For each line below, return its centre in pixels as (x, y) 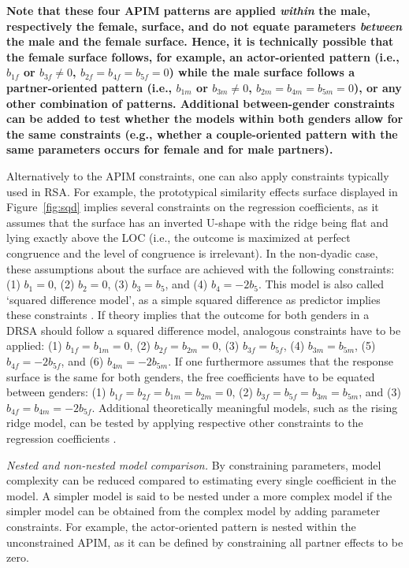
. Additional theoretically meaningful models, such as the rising (245, 407)
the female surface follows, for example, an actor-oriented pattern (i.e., (203, 56)
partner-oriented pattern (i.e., (89, 87)
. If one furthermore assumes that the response (281, 361)
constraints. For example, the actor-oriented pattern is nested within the (181, 526)
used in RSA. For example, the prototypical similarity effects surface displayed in (202, 191)
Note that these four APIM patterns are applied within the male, (188, 10)
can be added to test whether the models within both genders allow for (205, 119)
